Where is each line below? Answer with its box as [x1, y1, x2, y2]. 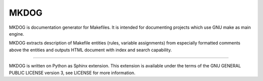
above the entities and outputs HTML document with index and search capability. [9, 47, 172, 53]
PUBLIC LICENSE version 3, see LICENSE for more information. [9, 70, 136, 76]
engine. [9, 31, 24, 37]
